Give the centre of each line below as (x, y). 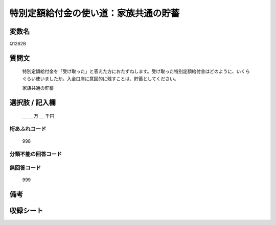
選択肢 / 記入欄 (33, 103)
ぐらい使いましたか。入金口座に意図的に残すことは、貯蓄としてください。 (100, 79)
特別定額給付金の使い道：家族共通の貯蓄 (95, 13)
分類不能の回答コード (36, 154)
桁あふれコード (28, 129)
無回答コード (25, 167)
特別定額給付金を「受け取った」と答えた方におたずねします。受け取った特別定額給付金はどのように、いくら (136, 71)
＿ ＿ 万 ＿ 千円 (38, 116)
